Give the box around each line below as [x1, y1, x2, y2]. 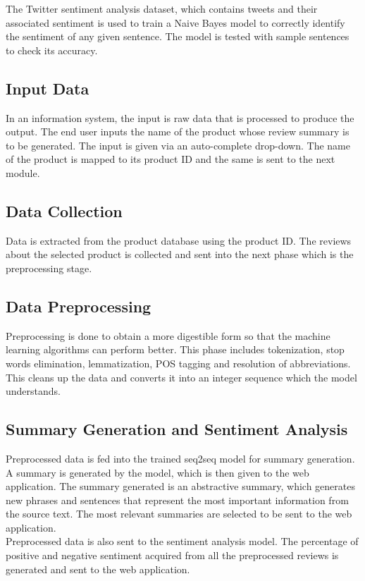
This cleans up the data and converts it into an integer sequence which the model [6, 369, 357, 384]
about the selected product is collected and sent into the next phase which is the [6, 247, 354, 262]
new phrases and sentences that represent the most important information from [6, 492, 349, 507]
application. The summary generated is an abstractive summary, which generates [6, 479, 356, 494]
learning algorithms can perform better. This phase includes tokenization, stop [6, 342, 345, 357]
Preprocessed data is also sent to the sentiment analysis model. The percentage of [6, 534, 359, 549]
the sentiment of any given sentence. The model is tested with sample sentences [6, 29, 349, 44]
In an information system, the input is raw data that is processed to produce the [6, 110, 354, 125]
